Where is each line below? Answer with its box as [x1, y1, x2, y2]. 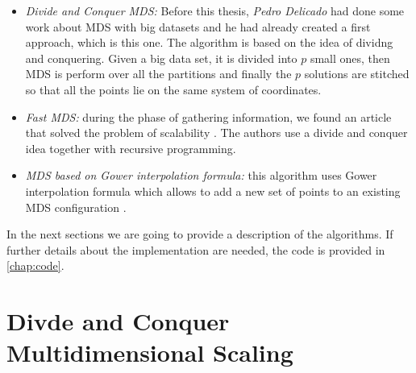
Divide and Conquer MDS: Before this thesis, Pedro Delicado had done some [25, 2, 405, 19]
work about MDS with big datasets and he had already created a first [25, 18, 371, 35]
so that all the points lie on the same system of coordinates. [25, 81, 322, 97]
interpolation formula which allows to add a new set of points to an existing [25, 182, 401, 199]
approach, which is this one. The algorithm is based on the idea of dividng [25, 34, 393, 51]
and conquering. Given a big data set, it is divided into [25, 49, 297, 66]
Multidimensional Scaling [6, 336, 293, 369]
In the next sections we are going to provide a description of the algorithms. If [6, 226, 393, 242]
